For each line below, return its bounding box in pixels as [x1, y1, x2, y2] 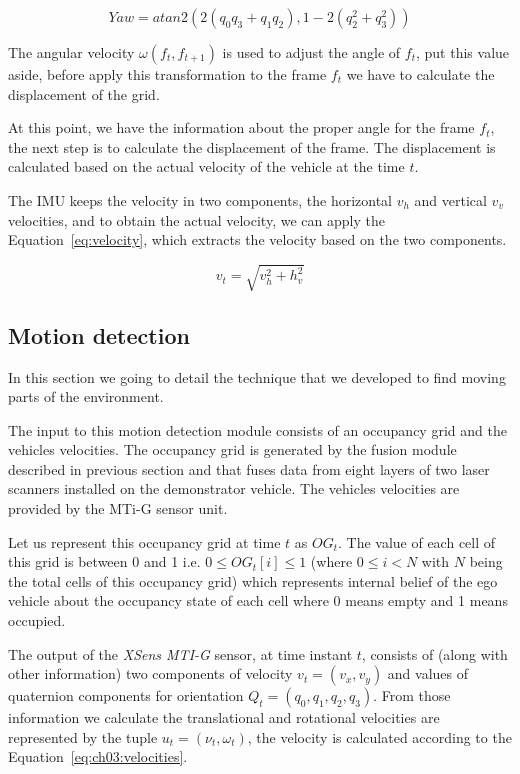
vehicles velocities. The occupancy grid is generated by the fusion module [8, 439, 457, 460]
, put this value [416, 42, 510, 62]
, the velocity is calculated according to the [247, 726, 512, 747]
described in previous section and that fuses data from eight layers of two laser [8, 458, 490, 479]
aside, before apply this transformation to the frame [8, 64, 327, 84]
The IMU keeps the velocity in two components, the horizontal [8, 189, 392, 210]
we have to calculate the [346, 64, 495, 84]
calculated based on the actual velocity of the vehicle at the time [8, 156, 405, 177]
